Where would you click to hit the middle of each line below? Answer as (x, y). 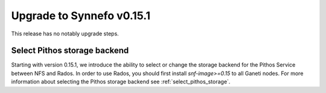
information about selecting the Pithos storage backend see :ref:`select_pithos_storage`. (121, 82)
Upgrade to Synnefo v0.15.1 (81, 16)
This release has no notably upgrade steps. (65, 34)
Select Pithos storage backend (70, 51)
